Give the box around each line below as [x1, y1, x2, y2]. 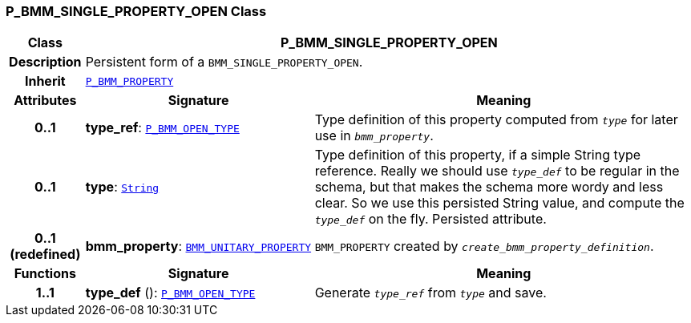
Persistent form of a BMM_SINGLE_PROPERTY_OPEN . [85, 54, 363, 71]
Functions [14, 265, 76, 282]
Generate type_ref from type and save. [314, 285, 547, 301]
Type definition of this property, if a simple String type [314, 147, 641, 164]
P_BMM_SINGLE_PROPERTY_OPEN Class [6, 3, 267, 19]
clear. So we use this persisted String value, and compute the [314, 195, 685, 212]
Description [9, 54, 82, 71]
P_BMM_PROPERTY [85, 75, 174, 87]
